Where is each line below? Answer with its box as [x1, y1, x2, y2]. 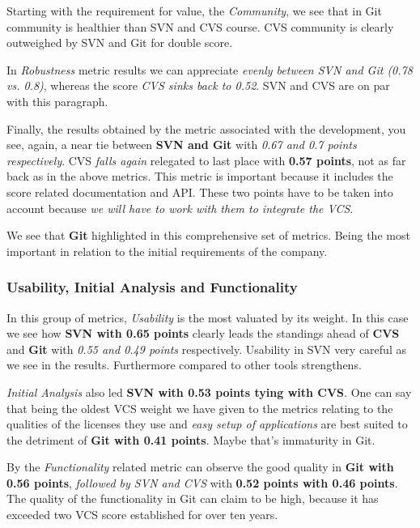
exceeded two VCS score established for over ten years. [6, 506, 278, 523]
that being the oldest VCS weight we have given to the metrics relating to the [6, 399, 393, 416]
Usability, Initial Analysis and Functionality [6, 277, 298, 297]
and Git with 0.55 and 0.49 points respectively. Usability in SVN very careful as [6, 340, 406, 357]
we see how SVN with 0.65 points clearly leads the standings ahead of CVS [6, 325, 400, 342]
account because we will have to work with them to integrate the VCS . [6, 199, 354, 216]
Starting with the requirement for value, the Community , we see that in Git [6, 2, 382, 19]
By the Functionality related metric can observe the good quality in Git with [6, 458, 394, 475]
